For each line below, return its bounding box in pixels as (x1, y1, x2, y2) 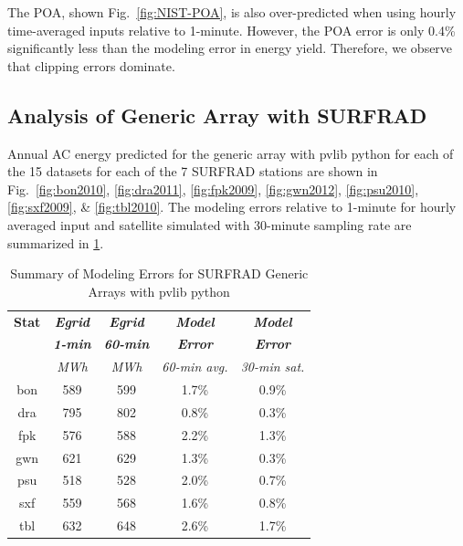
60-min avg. (162, 357, 228, 376)
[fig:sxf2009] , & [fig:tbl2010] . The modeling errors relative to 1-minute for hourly (7, 197, 457, 216)
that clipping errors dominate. (7, 56, 175, 75)
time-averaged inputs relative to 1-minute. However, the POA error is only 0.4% (7, 20, 456, 39)
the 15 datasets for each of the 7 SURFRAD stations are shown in (7, 162, 378, 181)
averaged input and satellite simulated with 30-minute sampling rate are (7, 215, 412, 234)
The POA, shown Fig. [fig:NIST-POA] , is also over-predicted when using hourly (7, 3, 457, 21)
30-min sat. (240, 357, 305, 376)
